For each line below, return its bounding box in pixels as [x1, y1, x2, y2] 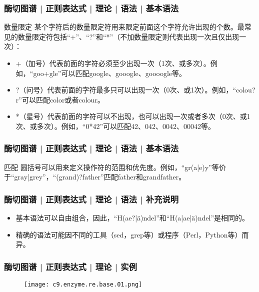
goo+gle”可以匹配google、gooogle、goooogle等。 [33, 67, 186, 78]
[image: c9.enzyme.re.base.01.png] [24, 281, 142, 288]
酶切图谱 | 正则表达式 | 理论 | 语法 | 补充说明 [4, 192, 179, 205]
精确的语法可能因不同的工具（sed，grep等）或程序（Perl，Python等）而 [15, 229, 249, 239]
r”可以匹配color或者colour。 [15, 94, 104, 104]
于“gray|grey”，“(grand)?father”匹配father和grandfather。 [4, 171, 186, 182]
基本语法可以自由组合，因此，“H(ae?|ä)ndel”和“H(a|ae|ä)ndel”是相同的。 [15, 212, 249, 223]
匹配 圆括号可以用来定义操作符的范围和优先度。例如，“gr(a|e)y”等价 [4, 161, 226, 172]
